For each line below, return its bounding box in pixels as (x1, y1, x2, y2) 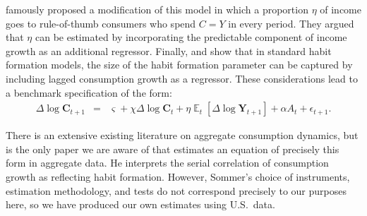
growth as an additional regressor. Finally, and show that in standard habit (6, 43, 332, 58)
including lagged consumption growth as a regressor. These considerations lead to (6, 71, 358, 85)
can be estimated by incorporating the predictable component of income (35, 30, 347, 44)
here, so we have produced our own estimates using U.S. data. (6, 197, 275, 212)
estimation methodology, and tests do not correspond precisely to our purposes (6, 183, 347, 198)
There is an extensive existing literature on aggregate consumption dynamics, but (6, 128, 359, 143)
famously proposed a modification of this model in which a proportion (6, 2, 308, 16)
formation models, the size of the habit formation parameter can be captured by (6, 57, 353, 72)
